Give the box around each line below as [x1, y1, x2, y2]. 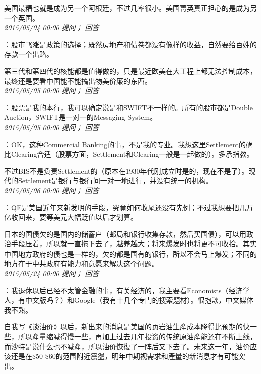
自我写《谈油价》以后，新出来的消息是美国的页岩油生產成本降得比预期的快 [4, 321, 250, 332]
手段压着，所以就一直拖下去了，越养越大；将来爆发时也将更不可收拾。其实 [11, 238, 257, 249]
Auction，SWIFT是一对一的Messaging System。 [4, 112, 157, 122]
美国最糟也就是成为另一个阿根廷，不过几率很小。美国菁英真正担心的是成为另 [4, 3, 257, 13]
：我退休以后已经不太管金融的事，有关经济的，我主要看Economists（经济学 [4, 285, 250, 295]
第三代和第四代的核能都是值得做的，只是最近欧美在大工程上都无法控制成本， [4, 65, 257, 76]
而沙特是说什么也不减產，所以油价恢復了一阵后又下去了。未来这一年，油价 [4, 341, 250, 351]
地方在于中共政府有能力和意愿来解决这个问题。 [4, 258, 159, 269]
